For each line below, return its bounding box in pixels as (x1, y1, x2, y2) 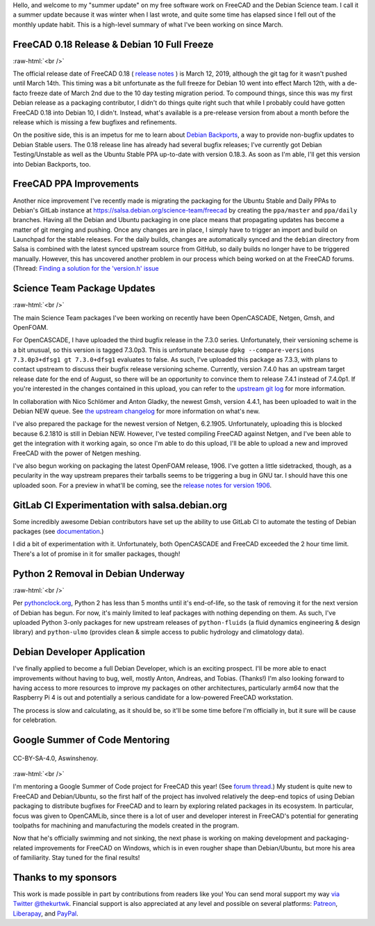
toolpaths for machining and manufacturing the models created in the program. (12, 821, 240, 830)
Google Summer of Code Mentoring (12, 734, 170, 746)
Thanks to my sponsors (12, 871, 117, 883)
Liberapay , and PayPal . (12, 909, 79, 918)
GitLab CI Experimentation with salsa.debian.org (12, 499, 228, 511)
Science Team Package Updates (12, 283, 156, 294)
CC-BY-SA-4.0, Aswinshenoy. (12, 754, 99, 762)
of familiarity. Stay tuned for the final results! (12, 854, 140, 862)
